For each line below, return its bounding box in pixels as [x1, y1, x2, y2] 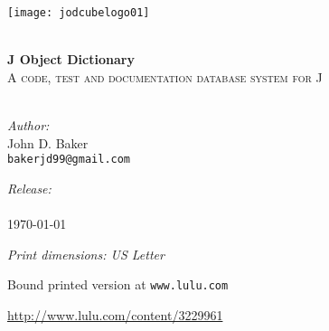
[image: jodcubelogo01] [7, 6, 150, 19]
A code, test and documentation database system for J [7, 67, 323, 86]
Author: [7, 116, 50, 135]
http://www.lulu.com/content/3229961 [7, 305, 223, 324]
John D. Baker [7, 133, 89, 152]
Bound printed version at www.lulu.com [7, 275, 229, 294]
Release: [7, 178, 52, 197]
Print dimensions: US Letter [7, 244, 164, 263]
